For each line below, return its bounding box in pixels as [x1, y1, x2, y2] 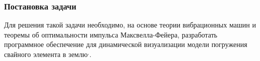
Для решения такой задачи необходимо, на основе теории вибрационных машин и [4, 19, 256, 30]
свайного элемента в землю [4, 49, 88, 59]
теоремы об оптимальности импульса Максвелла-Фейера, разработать [4, 29, 218, 39]
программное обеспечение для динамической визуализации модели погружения [4, 39, 247, 49]
